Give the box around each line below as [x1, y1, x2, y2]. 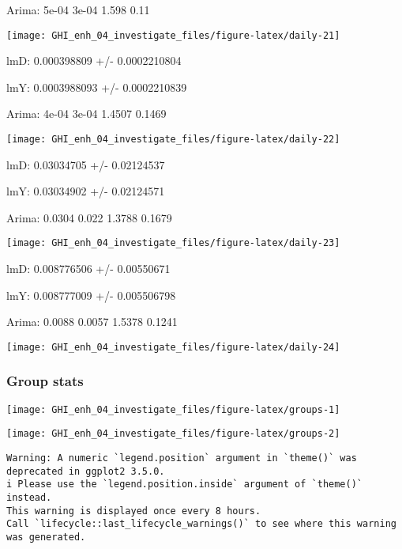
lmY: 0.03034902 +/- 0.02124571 [6, 183, 165, 199]
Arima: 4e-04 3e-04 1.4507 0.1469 [6, 105, 167, 122]
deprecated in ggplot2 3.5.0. [6, 465, 165, 477]
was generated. [6, 532, 86, 543]
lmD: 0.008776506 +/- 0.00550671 [6, 260, 171, 277]
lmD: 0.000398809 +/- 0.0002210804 [6, 52, 182, 69]
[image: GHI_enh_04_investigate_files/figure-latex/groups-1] [6, 403, 340, 415]
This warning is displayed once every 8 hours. [6, 505, 261, 517]
